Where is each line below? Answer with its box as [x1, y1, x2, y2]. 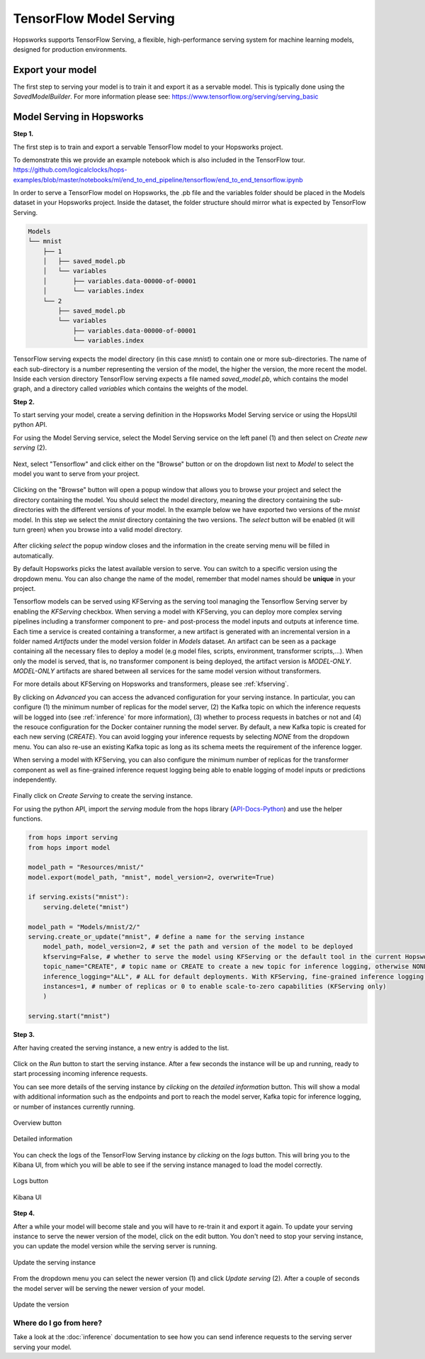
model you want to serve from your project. [13, 470, 140, 478]
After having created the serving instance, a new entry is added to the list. [13, 1043, 229, 1052]
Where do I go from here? [13, 1318, 103, 1328]
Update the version [13, 1300, 69, 1309]
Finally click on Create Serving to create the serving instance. [13, 792, 193, 800]
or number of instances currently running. [13, 1102, 135, 1111]
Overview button [13, 1118, 62, 1127]
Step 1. [13, 130, 34, 138]
